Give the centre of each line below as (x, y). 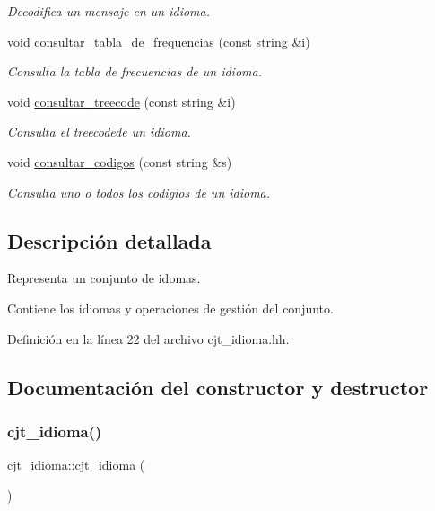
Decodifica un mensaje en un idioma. (109, 11)
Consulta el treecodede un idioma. (99, 132)
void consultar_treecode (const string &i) (122, 101)
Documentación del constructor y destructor (218, 387)
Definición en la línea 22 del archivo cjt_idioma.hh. (148, 338)
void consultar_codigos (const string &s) (120, 161)
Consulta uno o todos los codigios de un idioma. (139, 192)
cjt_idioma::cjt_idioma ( (76, 465)
